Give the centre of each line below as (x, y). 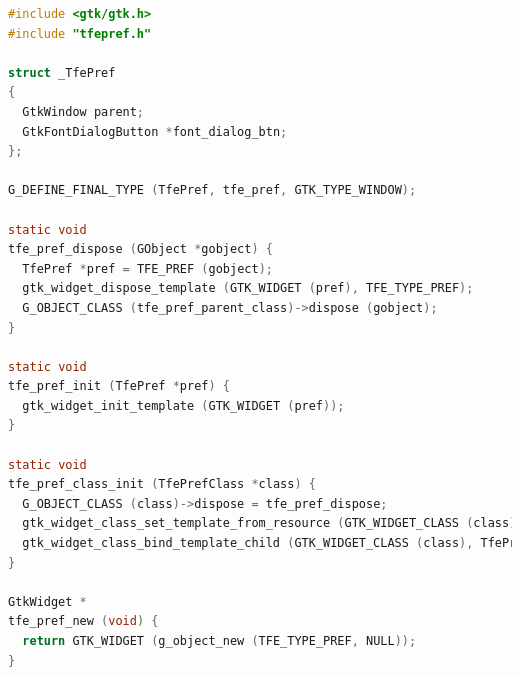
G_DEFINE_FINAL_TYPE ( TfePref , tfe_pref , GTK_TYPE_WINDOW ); (212, 190)
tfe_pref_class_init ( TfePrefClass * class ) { (162, 484)
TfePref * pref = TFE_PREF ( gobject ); (147, 268)
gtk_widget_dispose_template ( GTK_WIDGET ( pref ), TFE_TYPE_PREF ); (248, 288)
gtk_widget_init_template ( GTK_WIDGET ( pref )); (183, 405)
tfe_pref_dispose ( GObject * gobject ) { (140, 249)
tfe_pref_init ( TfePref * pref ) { (119, 386)
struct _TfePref (62, 72)
